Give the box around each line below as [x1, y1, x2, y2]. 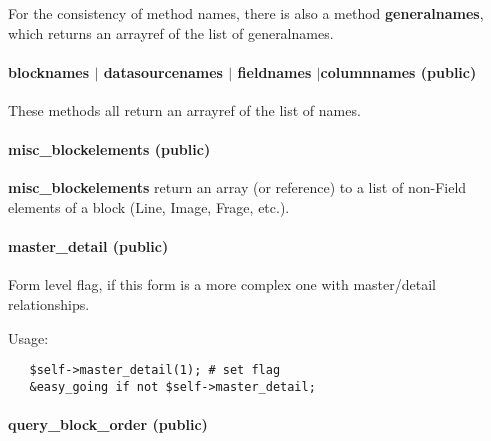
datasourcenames [103, 61, 223, 82]
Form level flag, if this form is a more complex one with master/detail [8, 274, 436, 295]
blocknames [8, 61, 90, 82]
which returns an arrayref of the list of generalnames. [8, 22, 334, 43]
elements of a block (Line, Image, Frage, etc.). [8, 196, 290, 217]
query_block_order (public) [8, 414, 208, 435]
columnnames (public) [320, 61, 477, 82]
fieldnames [237, 61, 312, 82]
